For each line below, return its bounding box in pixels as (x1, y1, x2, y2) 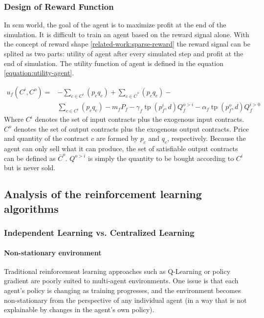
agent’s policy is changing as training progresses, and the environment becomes (4, 285, 241, 295)
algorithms (4, 201, 59, 216)
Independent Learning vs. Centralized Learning (4, 227, 195, 238)
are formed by (96, 133, 138, 143)
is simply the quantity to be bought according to (88, 153, 234, 163)
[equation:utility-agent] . (4, 68, 74, 78)
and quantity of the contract (4, 133, 89, 143)
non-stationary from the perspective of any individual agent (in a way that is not (4, 295, 247, 305)
